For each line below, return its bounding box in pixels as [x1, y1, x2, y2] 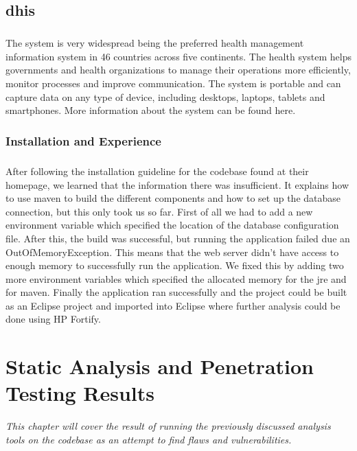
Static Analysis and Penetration [5, 352, 314, 380]
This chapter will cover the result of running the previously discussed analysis [5, 419, 331, 433]
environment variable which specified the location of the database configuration [5, 218, 339, 232]
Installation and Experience [5, 132, 161, 149]
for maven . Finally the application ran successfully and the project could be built [5, 285, 347, 299]
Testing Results [5, 379, 155, 407]
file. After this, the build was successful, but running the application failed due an [5, 231, 350, 245]
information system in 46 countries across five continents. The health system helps [5, 49, 352, 63]
